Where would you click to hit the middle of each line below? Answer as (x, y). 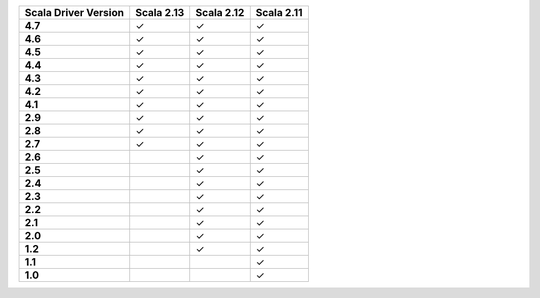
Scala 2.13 (160, 12)
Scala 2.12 (220, 12)
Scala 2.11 (279, 12)
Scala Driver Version (74, 12)
